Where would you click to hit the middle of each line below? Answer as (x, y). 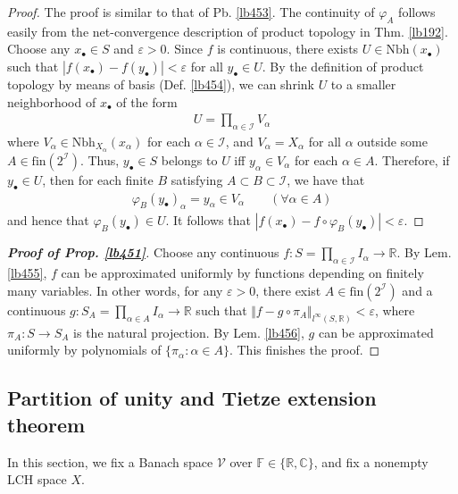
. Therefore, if (412, 159)
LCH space (37, 479)
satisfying (197, 179)
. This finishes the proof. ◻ (304, 350)
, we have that (326, 179)
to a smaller (363, 84)
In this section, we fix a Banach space (110, 461)
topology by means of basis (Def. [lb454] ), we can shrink (161, 84)
